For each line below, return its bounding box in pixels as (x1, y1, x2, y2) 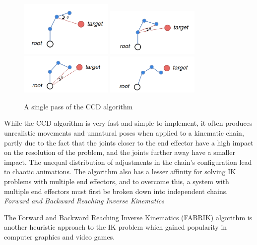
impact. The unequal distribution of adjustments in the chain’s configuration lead (4, 156, 252, 167)
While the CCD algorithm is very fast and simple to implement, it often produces (4, 118, 253, 128)
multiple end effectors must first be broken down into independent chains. (4, 186, 228, 196)
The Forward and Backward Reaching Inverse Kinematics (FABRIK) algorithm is (4, 212, 253, 222)
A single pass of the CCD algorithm (24, 101, 133, 111)
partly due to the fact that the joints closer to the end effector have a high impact (4, 137, 254, 147)
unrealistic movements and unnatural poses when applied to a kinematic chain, (4, 128, 244, 138)
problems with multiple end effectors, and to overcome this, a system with (4, 176, 229, 186)
